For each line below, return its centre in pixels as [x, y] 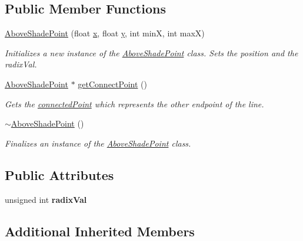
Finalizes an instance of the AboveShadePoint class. [98, 143]
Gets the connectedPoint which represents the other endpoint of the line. [134, 103]
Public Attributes [59, 174]
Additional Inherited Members [100, 231]
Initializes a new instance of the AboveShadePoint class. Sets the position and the [151, 52]
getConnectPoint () [112, 84]
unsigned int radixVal [46, 199]
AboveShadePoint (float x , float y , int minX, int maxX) [105, 33]
